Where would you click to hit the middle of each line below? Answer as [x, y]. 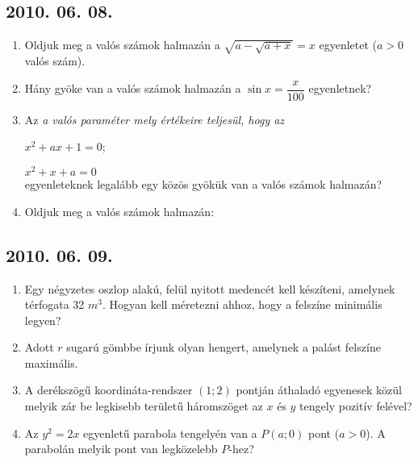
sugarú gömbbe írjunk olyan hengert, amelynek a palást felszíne [224, 347]
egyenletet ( [348, 45]
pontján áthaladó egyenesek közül [319, 390]
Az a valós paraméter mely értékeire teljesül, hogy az [155, 119]
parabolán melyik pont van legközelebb [121, 449]
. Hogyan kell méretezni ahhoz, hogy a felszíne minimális [242, 304]
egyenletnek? [340, 88]
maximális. [51, 362]
